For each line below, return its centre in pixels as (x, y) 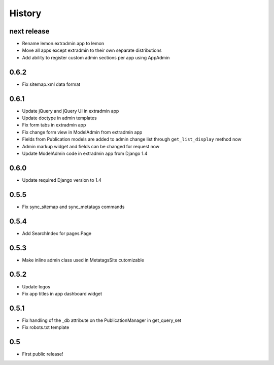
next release (29, 31)
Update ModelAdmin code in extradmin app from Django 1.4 (85, 153)
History (25, 13)
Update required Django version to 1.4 (62, 180)
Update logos (36, 286)
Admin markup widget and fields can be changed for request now (91, 146)
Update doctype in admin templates (59, 118)
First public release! (43, 354)
